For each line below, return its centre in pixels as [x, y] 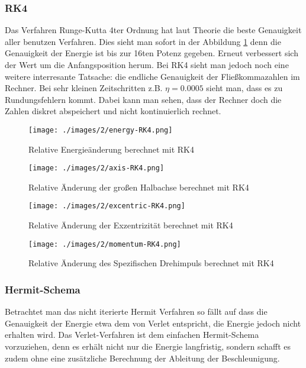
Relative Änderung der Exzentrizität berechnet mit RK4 [131, 225]
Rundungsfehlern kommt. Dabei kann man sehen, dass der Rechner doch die [143, 99]
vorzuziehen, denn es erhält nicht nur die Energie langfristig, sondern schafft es [148, 346]
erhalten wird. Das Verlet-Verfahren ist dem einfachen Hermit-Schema [132, 335]
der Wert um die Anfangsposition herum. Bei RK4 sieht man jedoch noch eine [147, 64]
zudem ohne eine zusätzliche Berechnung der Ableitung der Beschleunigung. [142, 358]
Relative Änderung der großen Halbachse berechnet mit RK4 [139, 187]
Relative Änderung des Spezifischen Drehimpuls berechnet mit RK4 [151, 263]
